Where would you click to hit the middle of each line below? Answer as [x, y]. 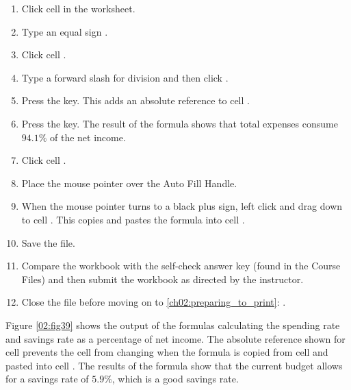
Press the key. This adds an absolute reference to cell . [135, 100]
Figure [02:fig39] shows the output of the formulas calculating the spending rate [173, 325]
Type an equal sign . [65, 31]
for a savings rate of [47, 379]
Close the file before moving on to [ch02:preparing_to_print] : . [154, 302]
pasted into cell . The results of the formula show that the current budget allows [174, 365]
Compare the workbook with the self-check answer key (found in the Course [181, 266]
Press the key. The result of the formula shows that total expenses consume [180, 123]
